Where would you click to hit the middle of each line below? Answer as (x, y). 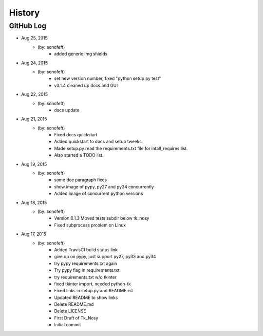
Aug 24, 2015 (35, 63)
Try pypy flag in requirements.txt (87, 270)
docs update (67, 110)
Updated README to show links (86, 298)
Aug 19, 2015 (34, 164)
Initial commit (68, 325)
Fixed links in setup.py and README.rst (94, 291)
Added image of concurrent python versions (99, 194)
